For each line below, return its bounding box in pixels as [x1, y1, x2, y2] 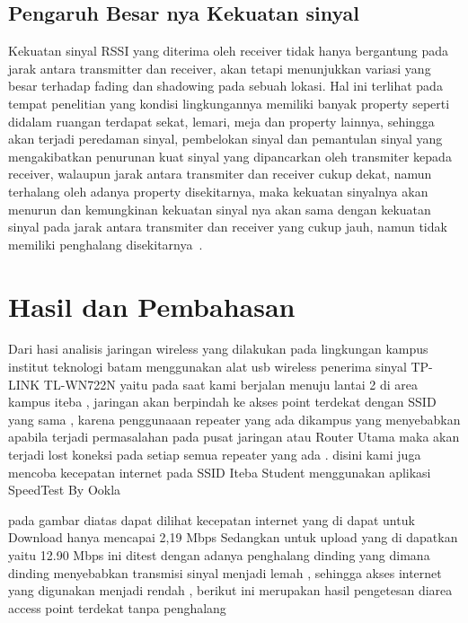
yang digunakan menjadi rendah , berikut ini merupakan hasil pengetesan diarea [8, 581, 453, 600]
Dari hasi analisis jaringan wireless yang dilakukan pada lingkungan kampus [8, 339, 428, 358]
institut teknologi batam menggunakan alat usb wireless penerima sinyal [8, 357, 407, 376]
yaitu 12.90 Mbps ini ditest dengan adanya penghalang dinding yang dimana [8, 545, 430, 564]
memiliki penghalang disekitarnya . [8, 234, 203, 253]
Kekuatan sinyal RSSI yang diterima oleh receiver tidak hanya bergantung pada [8, 41, 449, 60]
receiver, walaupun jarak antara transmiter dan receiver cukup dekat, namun [8, 164, 432, 183]
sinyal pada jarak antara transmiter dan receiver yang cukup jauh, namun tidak [8, 217, 447, 236]
